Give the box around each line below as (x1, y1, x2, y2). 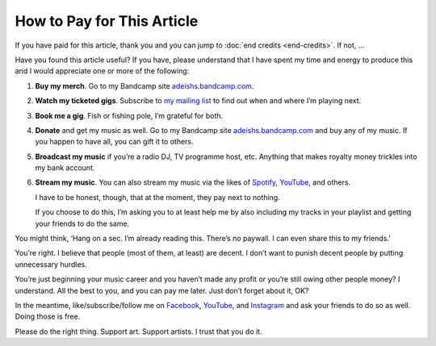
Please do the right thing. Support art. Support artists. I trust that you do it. (15, 327, 262, 336)
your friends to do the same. (35, 219, 130, 228)
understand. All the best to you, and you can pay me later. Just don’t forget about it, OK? (15, 286, 309, 295)
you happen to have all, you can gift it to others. (35, 137, 194, 147)
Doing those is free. (15, 311, 81, 322)
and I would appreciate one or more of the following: (15, 66, 190, 76)
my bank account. (35, 163, 95, 173)
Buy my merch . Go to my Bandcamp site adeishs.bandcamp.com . (35, 81, 254, 90)
